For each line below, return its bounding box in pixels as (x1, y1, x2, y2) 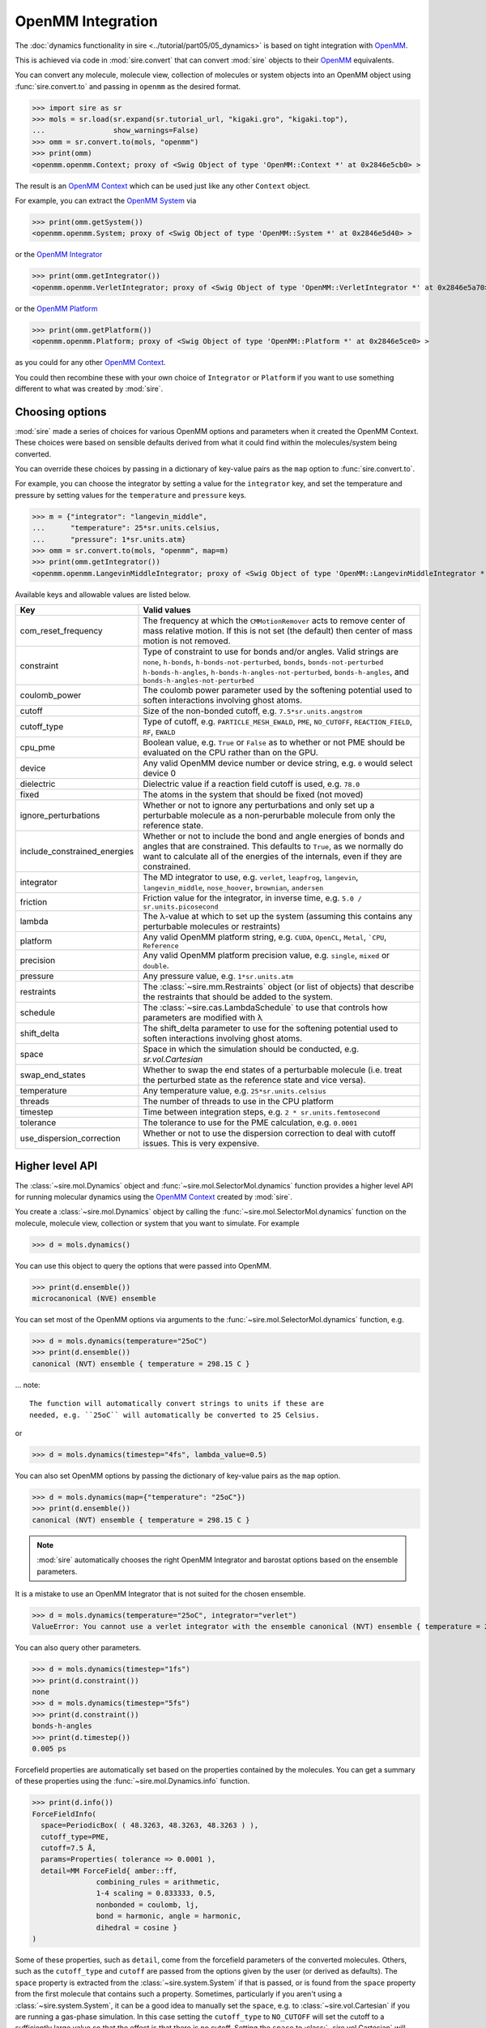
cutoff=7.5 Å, (40, 1843, 97, 1853)
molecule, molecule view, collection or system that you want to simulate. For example (15, 1218, 300, 1228)
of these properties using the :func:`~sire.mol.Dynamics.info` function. (15, 1777, 250, 1786)
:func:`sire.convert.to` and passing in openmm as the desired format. (15, 81, 241, 91)
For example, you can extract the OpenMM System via (15, 195, 197, 206)
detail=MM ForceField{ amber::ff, (40, 1866, 178, 1875)
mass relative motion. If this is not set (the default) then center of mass (143, 625, 413, 637)
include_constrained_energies (19, 846, 134, 857)
